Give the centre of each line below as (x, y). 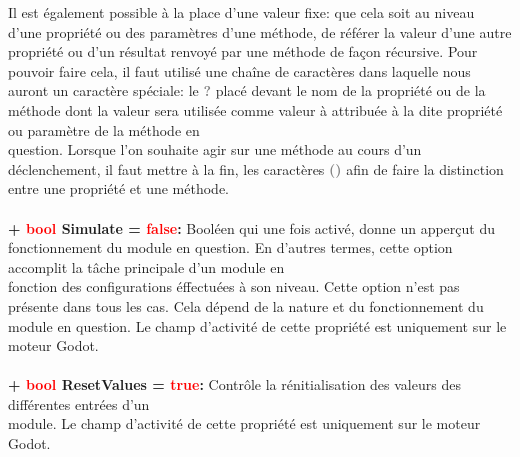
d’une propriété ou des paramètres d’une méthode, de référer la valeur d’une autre (260, 31)
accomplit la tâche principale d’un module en (146, 266)
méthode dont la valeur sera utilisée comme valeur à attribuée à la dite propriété (255, 109)
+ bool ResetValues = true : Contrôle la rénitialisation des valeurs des (234, 384)
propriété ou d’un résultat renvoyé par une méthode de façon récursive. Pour (243, 51)
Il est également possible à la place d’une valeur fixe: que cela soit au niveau (241, 12)
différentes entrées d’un (79, 403)
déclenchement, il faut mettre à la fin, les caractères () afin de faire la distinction (256, 168)
